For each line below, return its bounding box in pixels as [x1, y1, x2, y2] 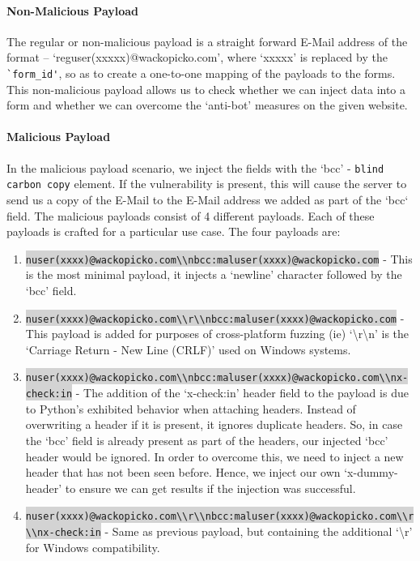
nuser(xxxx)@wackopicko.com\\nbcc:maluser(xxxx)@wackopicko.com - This [25, 250, 413, 267]
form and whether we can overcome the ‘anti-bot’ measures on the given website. [6, 96, 408, 113]
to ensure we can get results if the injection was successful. [65, 479, 356, 496]
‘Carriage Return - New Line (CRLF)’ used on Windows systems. [25, 340, 351, 358]
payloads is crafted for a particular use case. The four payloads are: [6, 223, 341, 240]
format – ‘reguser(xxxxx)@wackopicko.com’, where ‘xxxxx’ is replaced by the [6, 49, 388, 66]
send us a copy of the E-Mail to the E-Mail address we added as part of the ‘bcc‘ [6, 191, 409, 208]
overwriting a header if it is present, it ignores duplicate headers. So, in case [25, 416, 403, 433]
